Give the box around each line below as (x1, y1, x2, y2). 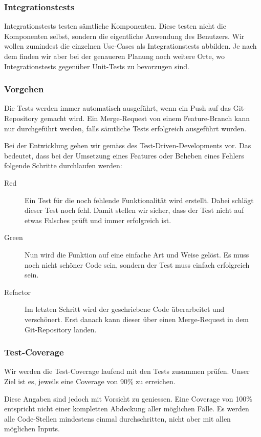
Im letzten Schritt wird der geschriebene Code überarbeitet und (25, 304, 225, 314)
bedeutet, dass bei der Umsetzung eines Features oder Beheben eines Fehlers (4, 150, 244, 161)
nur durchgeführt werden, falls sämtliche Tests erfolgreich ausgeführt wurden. (4, 123, 247, 133)
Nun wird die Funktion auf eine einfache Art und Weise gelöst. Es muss (25, 249, 249, 260)
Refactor (4, 286, 31, 297)
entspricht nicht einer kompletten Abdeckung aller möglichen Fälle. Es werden (4, 403, 249, 414)
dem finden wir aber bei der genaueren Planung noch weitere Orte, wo (4, 51, 225, 61)
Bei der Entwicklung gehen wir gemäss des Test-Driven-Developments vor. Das (4, 140, 251, 151)
